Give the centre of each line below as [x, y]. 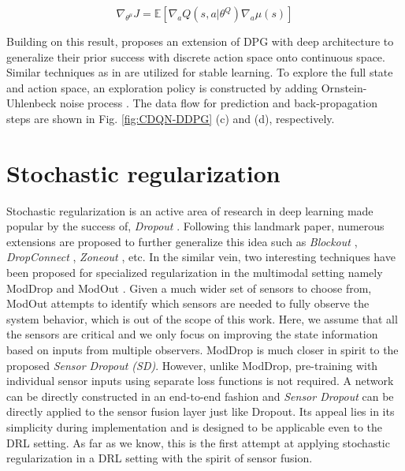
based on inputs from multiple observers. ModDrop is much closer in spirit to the [202, 350]
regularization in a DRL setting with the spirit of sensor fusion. [160, 458]
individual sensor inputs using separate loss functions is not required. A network [200, 381]
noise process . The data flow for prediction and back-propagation [219, 103]
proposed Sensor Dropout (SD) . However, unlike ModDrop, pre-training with [192, 365]
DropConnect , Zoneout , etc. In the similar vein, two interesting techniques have [201, 257]
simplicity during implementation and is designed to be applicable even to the [195, 427]
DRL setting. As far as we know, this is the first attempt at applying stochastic [198, 442]
